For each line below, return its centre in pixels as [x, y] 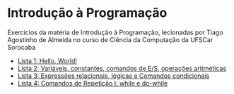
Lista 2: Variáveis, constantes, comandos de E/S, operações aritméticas [122, 68]
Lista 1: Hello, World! [47, 60]
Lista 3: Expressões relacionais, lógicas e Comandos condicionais [113, 76]
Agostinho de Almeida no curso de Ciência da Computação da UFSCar [110, 39]
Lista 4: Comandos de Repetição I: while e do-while [93, 83]
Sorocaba [22, 47]
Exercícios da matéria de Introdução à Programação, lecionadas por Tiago [116, 32]
